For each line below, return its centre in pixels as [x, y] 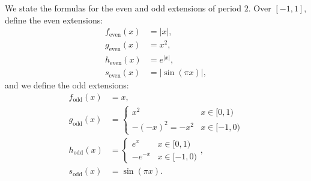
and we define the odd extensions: [67, 85]
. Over [260, 8]
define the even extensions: [54, 20]
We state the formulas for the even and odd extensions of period [123, 8]
